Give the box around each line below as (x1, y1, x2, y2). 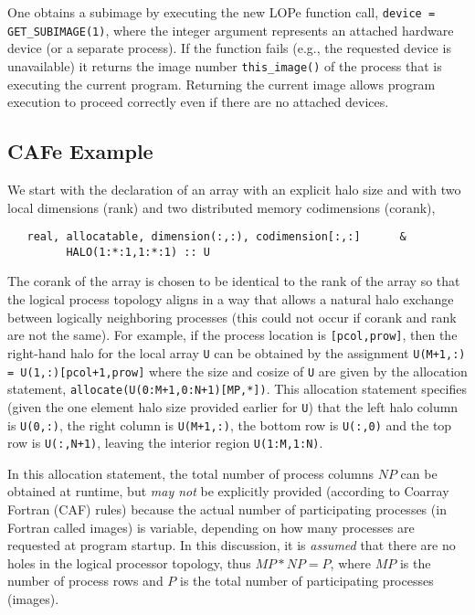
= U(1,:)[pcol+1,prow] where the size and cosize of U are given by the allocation (7, 361, 468, 380)
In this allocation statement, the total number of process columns (7, 463, 375, 482)
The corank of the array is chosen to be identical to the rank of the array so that (7, 271, 460, 291)
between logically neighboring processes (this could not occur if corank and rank (7, 307, 457, 326)
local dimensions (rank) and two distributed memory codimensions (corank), (7, 197, 436, 217)
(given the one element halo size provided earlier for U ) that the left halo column (7, 397, 459, 416)
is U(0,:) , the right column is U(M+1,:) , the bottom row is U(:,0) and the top (7, 415, 452, 434)
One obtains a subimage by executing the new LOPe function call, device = (7, 3, 436, 21)
